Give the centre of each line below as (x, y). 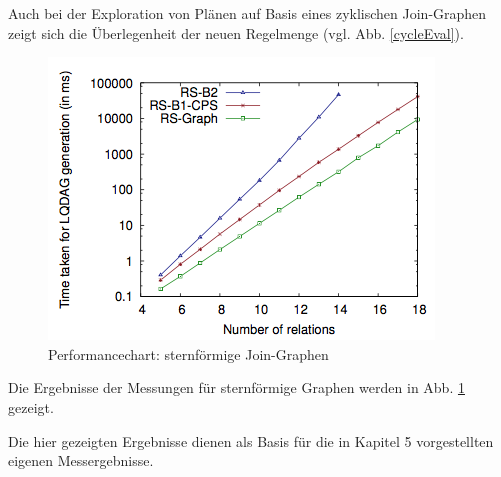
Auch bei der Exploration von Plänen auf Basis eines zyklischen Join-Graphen (247, 13)
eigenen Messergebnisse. (81, 460)
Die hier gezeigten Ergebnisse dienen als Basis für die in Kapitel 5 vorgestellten (251, 440)
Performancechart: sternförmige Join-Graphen (188, 353)
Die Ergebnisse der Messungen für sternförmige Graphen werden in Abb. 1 (236, 387)
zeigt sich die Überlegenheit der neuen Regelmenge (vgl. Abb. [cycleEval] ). (236, 32)
